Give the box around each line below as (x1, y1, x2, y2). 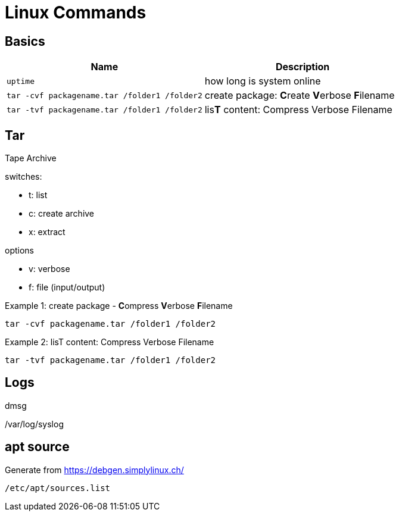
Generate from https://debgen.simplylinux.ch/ (5, 464, 184, 475)
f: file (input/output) (29, 282, 105, 293)
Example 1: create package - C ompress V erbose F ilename (5, 301, 233, 311)
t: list (29, 190, 48, 201)
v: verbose (29, 264, 70, 274)
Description (275, 61, 330, 73)
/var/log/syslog (5, 418, 64, 429)
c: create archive (29, 208, 95, 219)
